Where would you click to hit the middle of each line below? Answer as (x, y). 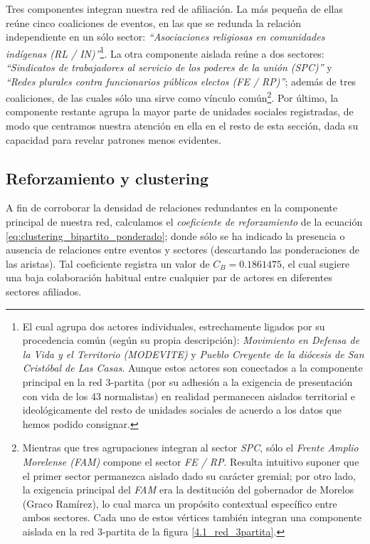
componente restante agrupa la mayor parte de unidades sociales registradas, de (180, 111)
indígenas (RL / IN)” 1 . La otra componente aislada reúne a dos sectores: (165, 52)
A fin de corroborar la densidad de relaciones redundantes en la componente (171, 208)
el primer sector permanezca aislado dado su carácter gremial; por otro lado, (189, 475)
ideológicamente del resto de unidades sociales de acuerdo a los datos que (182, 410)
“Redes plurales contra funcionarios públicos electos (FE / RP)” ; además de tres (181, 81)
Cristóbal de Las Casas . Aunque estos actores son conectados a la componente (192, 368)
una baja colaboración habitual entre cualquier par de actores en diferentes (169, 277)
